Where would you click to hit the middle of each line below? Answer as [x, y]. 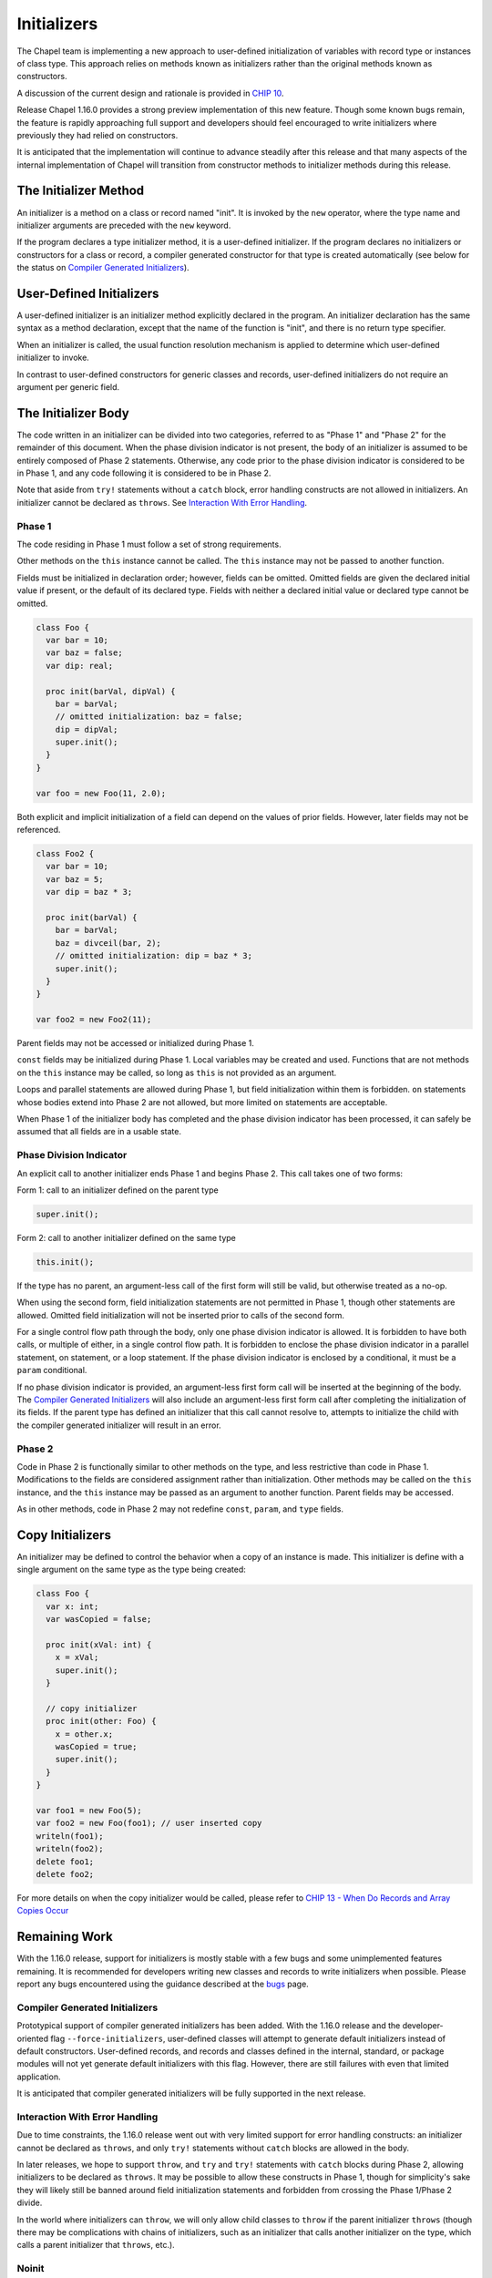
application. [39, 2077]
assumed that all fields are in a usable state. [99, 1132]
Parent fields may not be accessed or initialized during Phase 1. [136, 1043]
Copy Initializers [64, 1535]
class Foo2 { [65, 853]
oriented [33, 2038]
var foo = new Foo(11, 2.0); [101, 793]
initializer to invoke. [53, 358]
